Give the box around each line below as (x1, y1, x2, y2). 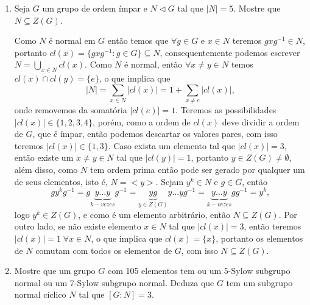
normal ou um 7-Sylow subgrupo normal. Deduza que (14, 276, 214, 289)
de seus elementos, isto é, (14, 175, 108, 188)
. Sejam (155, 175, 184, 188)
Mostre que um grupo (14, 264, 96, 277)
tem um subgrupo (226, 276, 293, 289)
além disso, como (14, 163, 78, 176)
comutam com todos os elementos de (35, 244, 172, 256)
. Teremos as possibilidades (175, 103, 277, 116)
